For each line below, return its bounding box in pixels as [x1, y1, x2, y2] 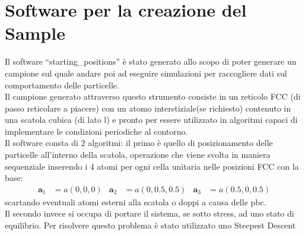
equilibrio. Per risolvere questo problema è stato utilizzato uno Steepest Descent [5, 219, 296, 231]
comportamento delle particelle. [5, 78, 119, 91]
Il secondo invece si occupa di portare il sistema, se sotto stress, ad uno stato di [5, 207, 294, 220]
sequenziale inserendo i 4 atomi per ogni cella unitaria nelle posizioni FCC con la [5, 160, 299, 172]
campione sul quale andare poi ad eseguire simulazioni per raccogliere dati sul [5, 66, 287, 79]
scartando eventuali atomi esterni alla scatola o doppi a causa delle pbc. [5, 195, 266, 208]
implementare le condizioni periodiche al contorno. [5, 125, 188, 137]
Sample [5, 21, 65, 45]
